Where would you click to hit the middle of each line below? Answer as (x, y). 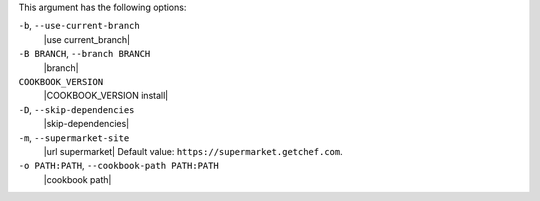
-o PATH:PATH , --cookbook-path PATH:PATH (118, 166)
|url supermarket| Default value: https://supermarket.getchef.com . (193, 151)
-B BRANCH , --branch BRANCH (84, 54)
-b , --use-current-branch (79, 26)
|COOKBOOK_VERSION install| (106, 96)
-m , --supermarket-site (74, 137)
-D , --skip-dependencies (76, 109)
